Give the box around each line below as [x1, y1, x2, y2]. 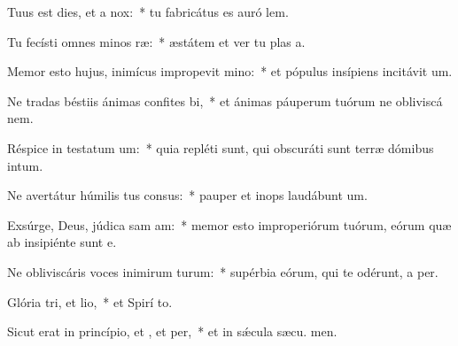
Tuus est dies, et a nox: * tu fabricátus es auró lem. [7, 3, 289, 20]
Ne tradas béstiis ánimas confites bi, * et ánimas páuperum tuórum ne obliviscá [7, 91, 443, 110]
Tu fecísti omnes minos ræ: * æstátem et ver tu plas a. [7, 32, 306, 50]
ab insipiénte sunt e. [7, 233, 117, 251]
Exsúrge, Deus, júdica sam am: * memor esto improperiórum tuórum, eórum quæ [7, 215, 452, 234]
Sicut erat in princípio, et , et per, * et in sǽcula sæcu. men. [7, 322, 338, 341]
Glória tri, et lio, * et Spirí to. [7, 292, 173, 311]
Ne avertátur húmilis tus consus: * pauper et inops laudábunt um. [7, 186, 368, 204]
